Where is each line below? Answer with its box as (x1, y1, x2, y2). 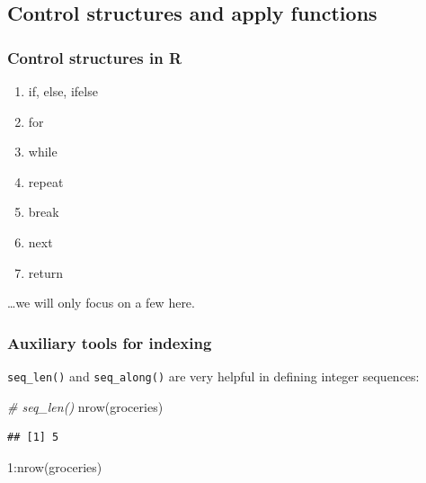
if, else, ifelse (28, 82, 98, 100)
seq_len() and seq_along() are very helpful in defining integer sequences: (7, 366, 420, 385)
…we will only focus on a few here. (7, 293, 195, 312)
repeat (28, 172, 64, 191)
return (28, 263, 64, 282)
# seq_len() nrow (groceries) (7, 397, 164, 416)
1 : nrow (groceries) (7, 457, 102, 476)
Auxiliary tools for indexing (7, 331, 212, 353)
